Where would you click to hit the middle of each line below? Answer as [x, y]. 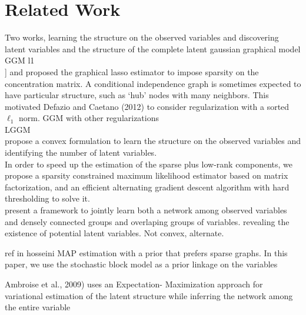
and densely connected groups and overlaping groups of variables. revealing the [147, 221]
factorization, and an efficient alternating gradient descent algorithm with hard [147, 187]
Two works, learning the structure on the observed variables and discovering [142, 37]
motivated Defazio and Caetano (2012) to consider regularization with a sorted [147, 106]
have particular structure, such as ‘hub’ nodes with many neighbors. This [137, 95]
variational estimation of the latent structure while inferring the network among [149, 295]
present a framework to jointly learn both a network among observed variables [146, 210]
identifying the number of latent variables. [81, 153]
